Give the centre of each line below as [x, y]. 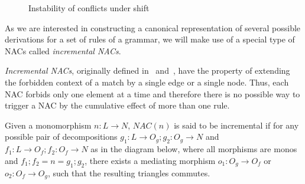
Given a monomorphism [48, 125]
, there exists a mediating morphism [150, 160]
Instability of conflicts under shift [89, 8]
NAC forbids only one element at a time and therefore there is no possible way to [152, 93]
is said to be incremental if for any [236, 125]
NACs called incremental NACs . [63, 50]
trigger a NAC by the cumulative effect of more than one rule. [117, 105]
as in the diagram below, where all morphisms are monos [194, 149]
